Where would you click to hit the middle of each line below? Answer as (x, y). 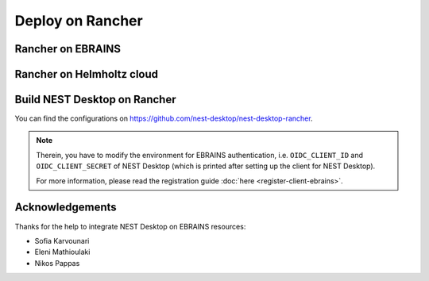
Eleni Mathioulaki (62, 252)
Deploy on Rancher (79, 21)
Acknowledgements (66, 208)
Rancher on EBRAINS (68, 49)
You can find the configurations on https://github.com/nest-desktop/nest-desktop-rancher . (164, 118)
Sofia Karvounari (62, 241)
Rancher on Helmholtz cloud (87, 74)
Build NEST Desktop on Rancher (95, 100)
